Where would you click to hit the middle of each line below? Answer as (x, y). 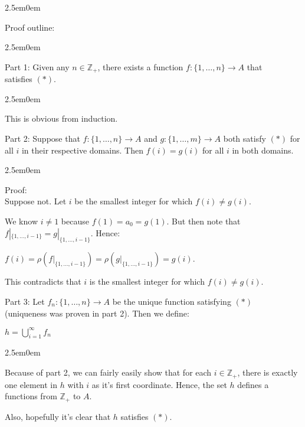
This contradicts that (43, 281)
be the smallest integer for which (134, 201)
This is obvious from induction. (61, 118)
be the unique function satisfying (172, 301)
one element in (31, 384)
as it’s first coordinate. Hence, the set (159, 384)
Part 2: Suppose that (42, 138)
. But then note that (204, 221)
